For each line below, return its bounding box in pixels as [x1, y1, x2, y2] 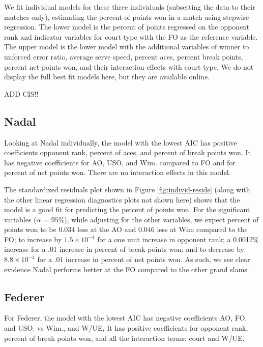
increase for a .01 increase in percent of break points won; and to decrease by [4, 244, 244, 254]
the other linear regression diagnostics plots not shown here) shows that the [4, 194, 240, 205]
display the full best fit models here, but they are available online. [4, 71, 210, 82]
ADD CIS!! [4, 88, 39, 99]
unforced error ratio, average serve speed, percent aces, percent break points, [4, 51, 243, 62]
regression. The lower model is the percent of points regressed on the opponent [4, 21, 250, 32]
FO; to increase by [4, 234, 62, 244]
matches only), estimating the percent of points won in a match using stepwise [4, 11, 249, 22]
